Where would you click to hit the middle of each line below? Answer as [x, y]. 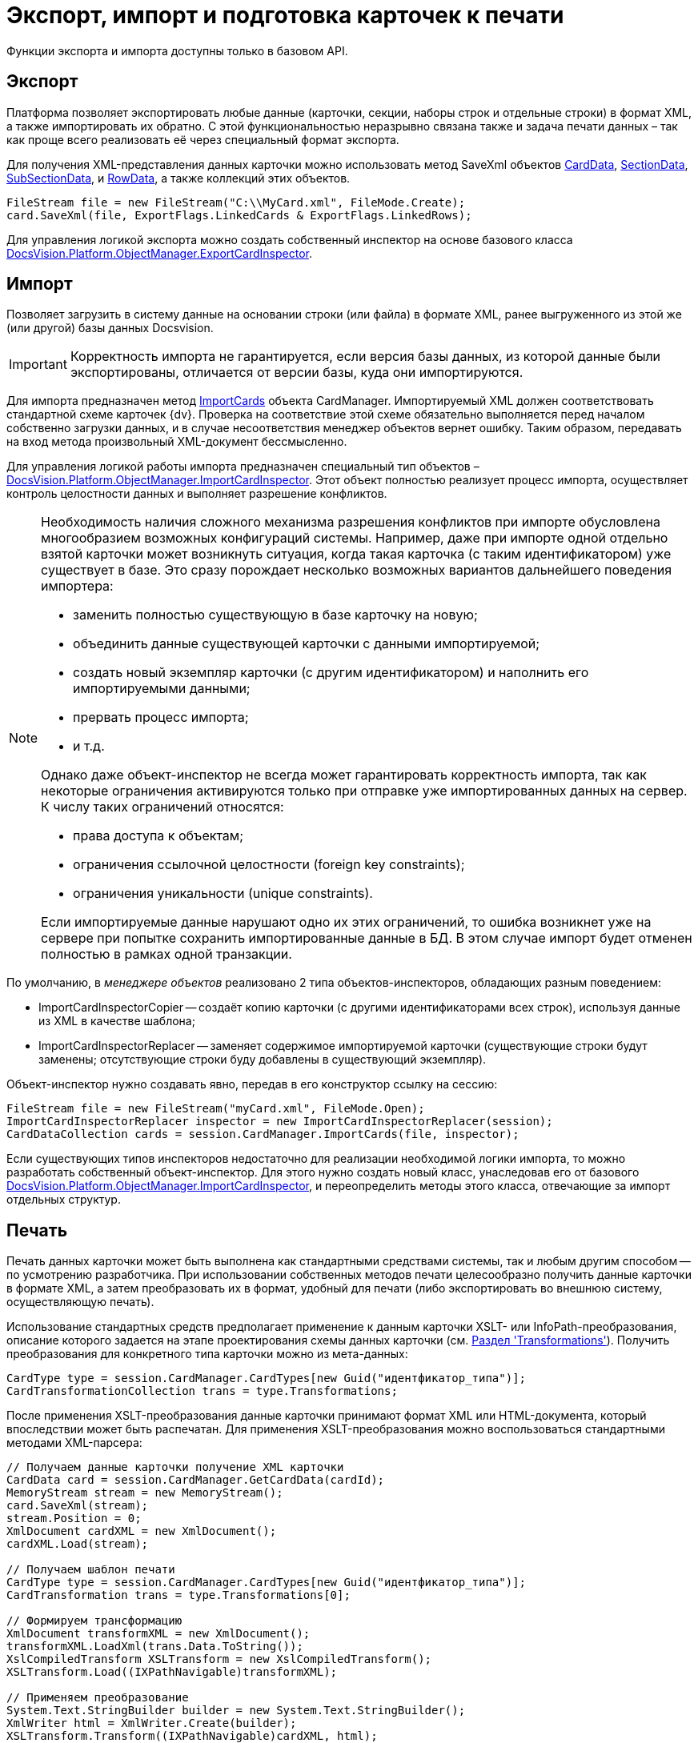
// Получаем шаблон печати [91, 1570]
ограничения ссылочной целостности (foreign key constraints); [269, 865]
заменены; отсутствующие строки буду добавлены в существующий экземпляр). [263, 1060]
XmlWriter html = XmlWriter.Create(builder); [152, 1723]
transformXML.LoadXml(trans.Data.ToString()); [155, 1647]
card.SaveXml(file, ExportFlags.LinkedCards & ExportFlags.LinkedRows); [239, 215]
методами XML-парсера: [74, 1443]
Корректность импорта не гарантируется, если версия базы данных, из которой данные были [365, 357]
